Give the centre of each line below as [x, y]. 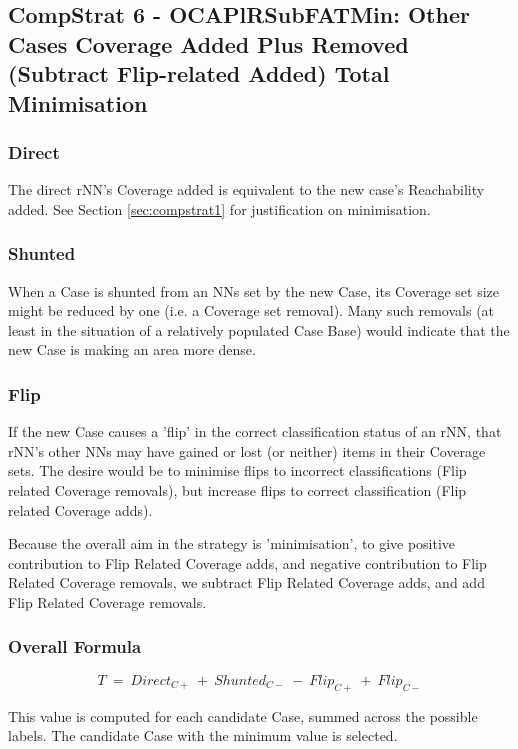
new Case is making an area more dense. [132, 349]
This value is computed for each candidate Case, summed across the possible [243, 715]
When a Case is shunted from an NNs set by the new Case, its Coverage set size [254, 290]
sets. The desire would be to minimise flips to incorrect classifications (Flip [237, 470]
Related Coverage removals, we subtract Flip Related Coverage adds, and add [246, 582]
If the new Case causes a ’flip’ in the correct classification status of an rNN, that [255, 431]
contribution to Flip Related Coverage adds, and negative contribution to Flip [247, 562]
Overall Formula [75, 646]
